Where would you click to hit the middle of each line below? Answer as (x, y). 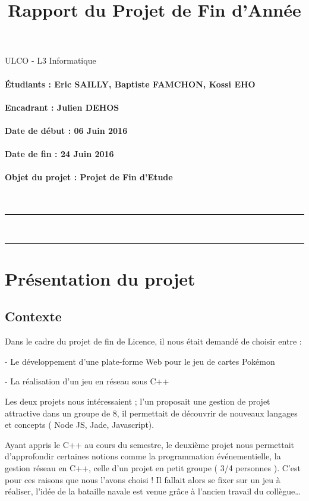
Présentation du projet (100, 278)
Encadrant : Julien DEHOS (62, 107)
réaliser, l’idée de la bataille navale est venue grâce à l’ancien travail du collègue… (153, 491)
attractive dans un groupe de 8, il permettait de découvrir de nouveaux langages (151, 413)
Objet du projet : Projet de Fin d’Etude (89, 177)
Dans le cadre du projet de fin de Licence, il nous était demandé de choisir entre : (153, 341)
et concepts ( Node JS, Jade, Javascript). (80, 425)
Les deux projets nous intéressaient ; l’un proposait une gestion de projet (138, 401)
